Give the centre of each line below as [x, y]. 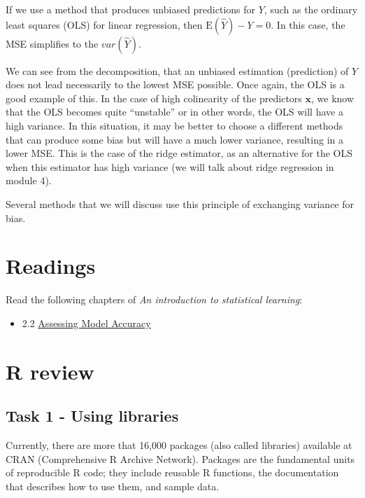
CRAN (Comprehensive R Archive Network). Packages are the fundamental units [180, 458]
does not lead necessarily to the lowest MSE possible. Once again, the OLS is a [175, 84]
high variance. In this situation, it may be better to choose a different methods [174, 125]
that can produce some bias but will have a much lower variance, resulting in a [174, 139]
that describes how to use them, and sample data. [113, 486]
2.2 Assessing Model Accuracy [86, 323]
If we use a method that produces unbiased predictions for [131, 9]
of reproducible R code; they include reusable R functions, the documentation [172, 472]
